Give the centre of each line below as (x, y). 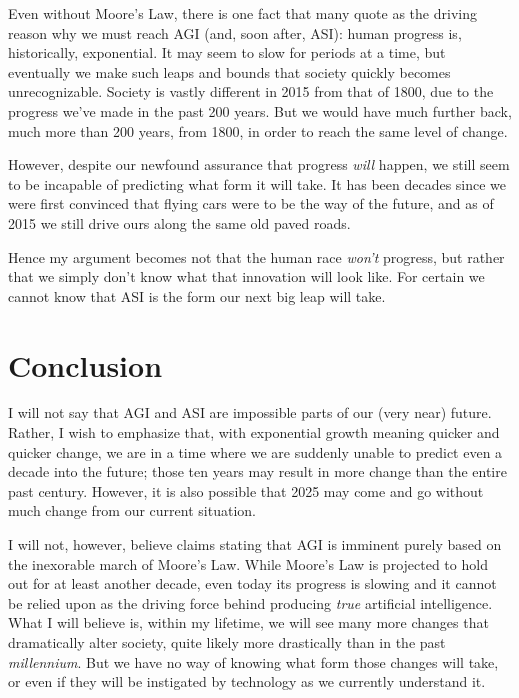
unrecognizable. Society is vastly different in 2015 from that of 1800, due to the (251, 91)
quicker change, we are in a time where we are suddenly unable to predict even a (255, 451)
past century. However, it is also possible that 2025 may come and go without (246, 490)
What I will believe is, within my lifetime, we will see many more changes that (248, 622)
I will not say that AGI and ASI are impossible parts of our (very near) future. (250, 412)
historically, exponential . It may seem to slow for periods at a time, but (227, 52)
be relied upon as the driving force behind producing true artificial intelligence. (250, 602)
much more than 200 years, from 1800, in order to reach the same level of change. (258, 130)
